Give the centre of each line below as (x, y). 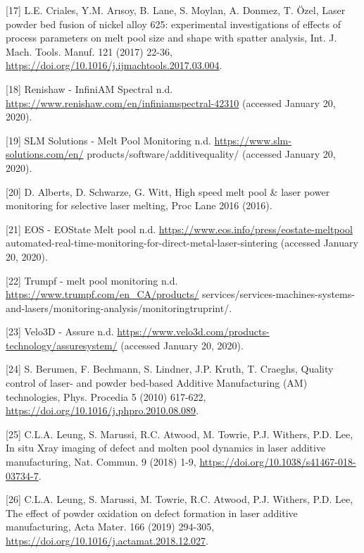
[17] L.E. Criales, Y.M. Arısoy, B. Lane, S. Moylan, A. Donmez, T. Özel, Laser (176, 10)
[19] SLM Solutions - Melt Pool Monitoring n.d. (108, 140)
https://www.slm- (253, 140)
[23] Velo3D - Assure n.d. (60, 331)
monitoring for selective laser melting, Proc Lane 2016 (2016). (139, 205)
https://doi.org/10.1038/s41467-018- (278, 462)
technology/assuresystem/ (62, 345)
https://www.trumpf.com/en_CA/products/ (102, 294)
